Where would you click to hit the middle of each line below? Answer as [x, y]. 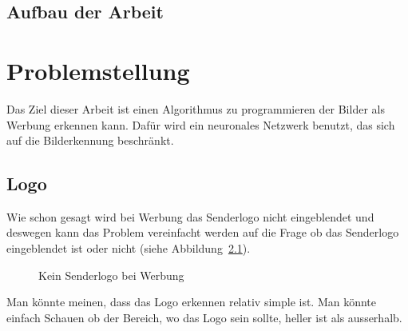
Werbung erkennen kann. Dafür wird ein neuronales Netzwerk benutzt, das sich [201, 124]
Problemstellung [98, 70]
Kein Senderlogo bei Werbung [111, 275]
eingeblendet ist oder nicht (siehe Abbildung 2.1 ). [129, 248]
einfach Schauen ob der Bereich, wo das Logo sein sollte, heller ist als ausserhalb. [204, 317]
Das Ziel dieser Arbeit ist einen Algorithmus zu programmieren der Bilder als [196, 108]
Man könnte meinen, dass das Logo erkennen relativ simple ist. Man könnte [192, 302]
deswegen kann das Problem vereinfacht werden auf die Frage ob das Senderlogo [203, 232]
